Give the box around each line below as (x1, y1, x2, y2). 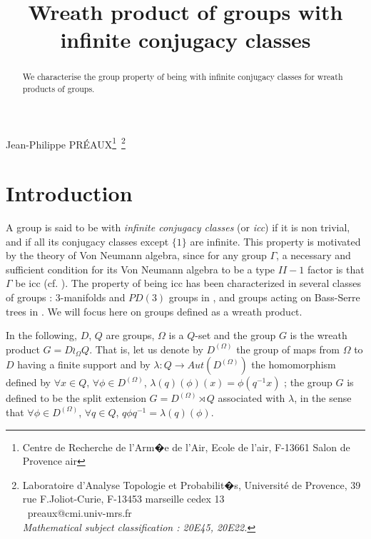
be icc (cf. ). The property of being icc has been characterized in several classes (15, 276, 361, 291)
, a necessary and (276, 248, 351, 263)
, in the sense (294, 391, 352, 405)
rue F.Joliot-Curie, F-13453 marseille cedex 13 (22, 491, 225, 506)
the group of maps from (236, 341, 340, 356)
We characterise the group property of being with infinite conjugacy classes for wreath (22, 71, 343, 83)
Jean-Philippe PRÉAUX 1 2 (6, 134, 126, 151)
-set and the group (195, 328, 276, 343)
